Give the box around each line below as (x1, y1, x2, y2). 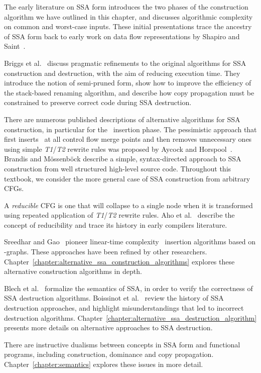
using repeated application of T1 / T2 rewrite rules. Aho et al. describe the (4, 210, 235, 220)
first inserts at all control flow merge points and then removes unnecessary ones (4, 134, 252, 144)
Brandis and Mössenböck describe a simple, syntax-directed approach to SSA (4, 153, 241, 164)
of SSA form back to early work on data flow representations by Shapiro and (4, 31, 240, 41)
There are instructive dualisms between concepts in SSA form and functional (4, 339, 240, 349)
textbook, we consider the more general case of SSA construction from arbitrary (4, 173, 250, 183)
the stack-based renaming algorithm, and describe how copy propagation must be (4, 87, 254, 98)
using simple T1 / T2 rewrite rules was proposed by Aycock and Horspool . (4, 143, 232, 154)
